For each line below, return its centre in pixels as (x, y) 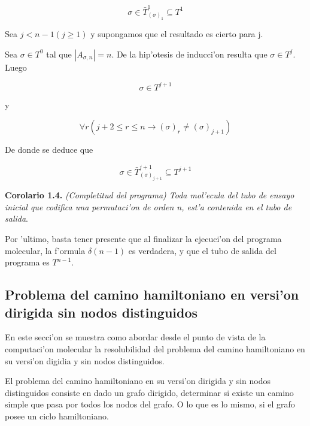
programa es (27, 262)
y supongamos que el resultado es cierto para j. (177, 34)
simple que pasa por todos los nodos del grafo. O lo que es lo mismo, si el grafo (150, 404)
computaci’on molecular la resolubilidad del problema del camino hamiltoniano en (155, 349)
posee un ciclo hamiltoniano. (57, 416)
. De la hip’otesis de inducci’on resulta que (189, 54)
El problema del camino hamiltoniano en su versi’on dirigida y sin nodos (138, 381)
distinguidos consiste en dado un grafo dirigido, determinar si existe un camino (149, 392)
